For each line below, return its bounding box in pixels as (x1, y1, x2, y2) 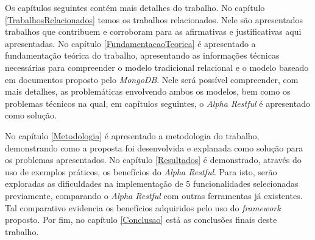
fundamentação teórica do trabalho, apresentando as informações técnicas (5, 49, 280, 62)
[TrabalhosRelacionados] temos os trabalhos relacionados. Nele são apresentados (5, 13, 303, 26)
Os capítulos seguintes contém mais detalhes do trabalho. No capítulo (5, 1, 265, 13)
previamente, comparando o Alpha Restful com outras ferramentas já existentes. (5, 189, 303, 202)
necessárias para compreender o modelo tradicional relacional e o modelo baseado (5, 60, 309, 73)
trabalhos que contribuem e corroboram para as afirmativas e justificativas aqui (5, 25, 302, 38)
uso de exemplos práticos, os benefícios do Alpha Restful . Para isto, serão (5, 165, 277, 178)
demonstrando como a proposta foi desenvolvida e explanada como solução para (5, 141, 303, 154)
